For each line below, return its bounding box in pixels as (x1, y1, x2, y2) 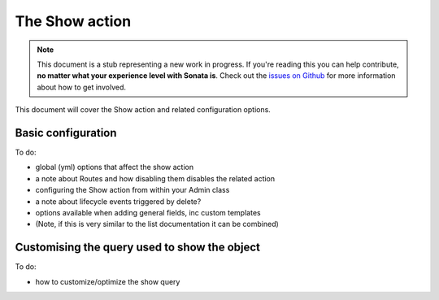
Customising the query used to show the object (15, 241, 260, 254)
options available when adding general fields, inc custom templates (35, 207, 261, 217)
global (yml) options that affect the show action (35, 163, 194, 172)
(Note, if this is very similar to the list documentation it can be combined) (35, 220, 280, 229)
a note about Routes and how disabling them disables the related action (35, 173, 276, 183)
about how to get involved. (37, 82, 126, 92)
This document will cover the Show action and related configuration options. (15, 105, 272, 115)
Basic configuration (15, 126, 117, 140)
